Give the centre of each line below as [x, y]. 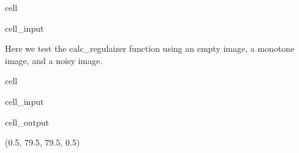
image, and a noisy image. [54, 60]
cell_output [27, 122]
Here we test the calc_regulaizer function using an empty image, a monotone [150, 48]
